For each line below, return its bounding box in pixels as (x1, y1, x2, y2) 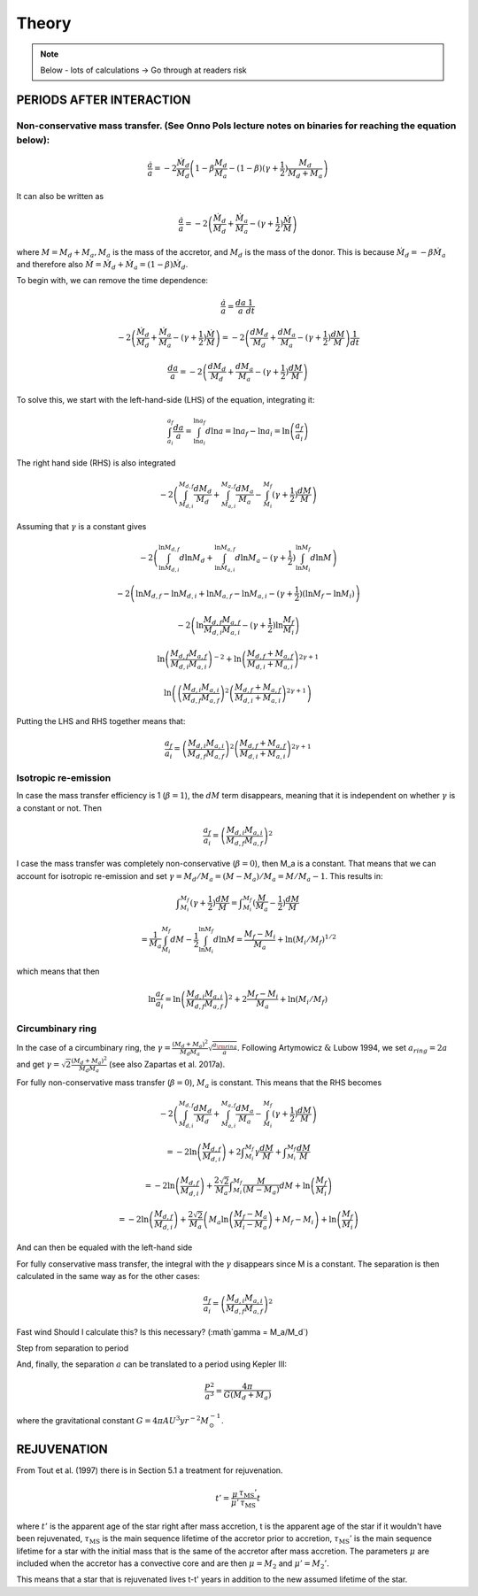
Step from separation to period (16, 1343, 129, 1353)
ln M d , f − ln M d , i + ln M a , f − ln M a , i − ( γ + (135, 589, 294, 601)
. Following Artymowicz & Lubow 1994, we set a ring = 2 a (236, 1042, 448, 1055)
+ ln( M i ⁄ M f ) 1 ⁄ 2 (276, 933, 336, 947)
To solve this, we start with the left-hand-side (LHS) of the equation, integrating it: (16, 395, 315, 405)
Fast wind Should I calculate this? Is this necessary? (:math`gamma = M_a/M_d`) (16, 1326, 309, 1337)
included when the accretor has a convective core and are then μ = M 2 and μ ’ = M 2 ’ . (16, 1558, 329, 1570)
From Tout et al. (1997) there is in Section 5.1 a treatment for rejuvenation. (16, 1465, 283, 1476)
